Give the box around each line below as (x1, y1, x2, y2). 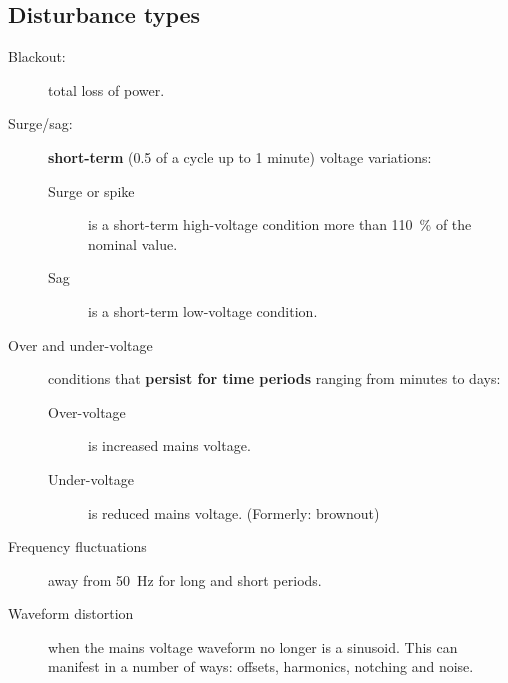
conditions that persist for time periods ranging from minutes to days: (48, 368, 501, 389)
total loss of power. (48, 79, 165, 100)
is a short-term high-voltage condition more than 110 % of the (88, 214, 472, 235)
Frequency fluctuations (8, 536, 147, 557)
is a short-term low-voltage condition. (88, 300, 318, 321)
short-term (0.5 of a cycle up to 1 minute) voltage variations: (48, 146, 432, 167)
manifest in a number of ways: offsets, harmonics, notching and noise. (48, 656, 474, 677)
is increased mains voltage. (88, 435, 251, 456)
